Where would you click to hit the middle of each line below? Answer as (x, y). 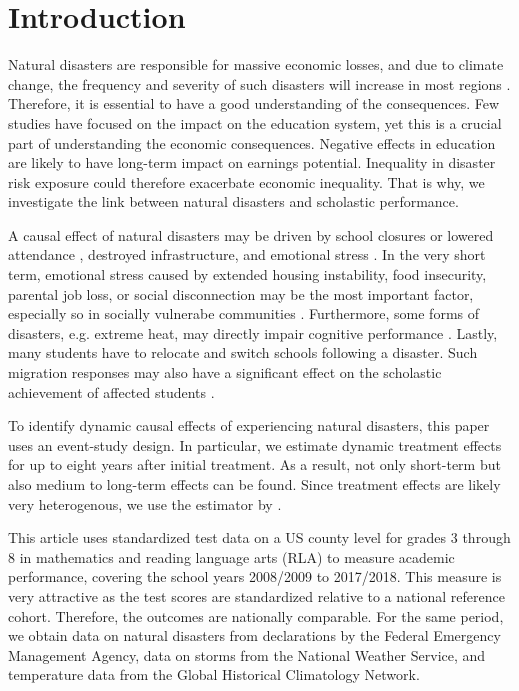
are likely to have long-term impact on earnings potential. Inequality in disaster (252, 162)
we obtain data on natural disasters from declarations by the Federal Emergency (254, 635)
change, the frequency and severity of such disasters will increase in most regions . (259, 83)
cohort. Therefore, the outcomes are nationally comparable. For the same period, (256, 615)
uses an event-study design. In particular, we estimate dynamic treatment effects (255, 444)
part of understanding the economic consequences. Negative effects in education (252, 142)
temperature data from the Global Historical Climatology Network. (214, 674)
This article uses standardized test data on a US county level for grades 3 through (259, 537)
